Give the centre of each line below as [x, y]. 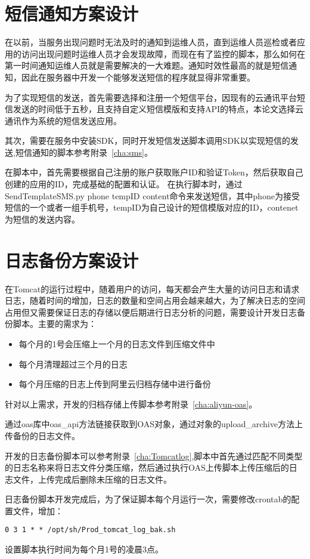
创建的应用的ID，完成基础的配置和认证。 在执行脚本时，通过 [124, 184]
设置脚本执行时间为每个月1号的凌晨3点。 [84, 549]
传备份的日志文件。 [42, 435]
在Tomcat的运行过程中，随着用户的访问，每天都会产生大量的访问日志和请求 [152, 288]
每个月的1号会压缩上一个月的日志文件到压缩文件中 [117, 343]
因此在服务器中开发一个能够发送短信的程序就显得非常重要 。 [138, 77]
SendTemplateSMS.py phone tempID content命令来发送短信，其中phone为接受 [152, 195]
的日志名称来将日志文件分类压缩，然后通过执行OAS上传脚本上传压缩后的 [147, 467]
